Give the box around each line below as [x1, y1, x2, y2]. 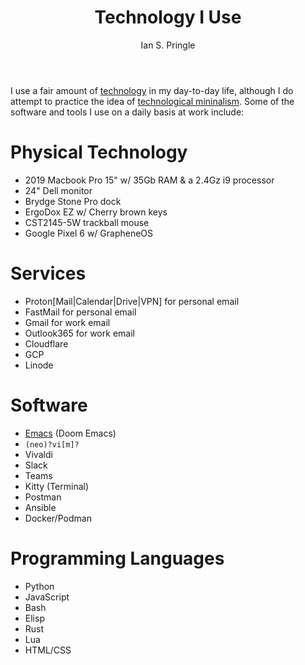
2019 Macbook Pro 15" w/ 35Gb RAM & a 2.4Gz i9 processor [24, 174, 275, 186]
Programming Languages [10, 547, 225, 570]
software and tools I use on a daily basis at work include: [10, 106, 245, 118]
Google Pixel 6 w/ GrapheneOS [24, 227, 154, 239]
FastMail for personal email [24, 306, 137, 318]
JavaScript [24, 591, 70, 603]
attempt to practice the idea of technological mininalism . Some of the [10, 95, 295, 107]
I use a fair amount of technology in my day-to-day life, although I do [10, 84, 294, 96]
